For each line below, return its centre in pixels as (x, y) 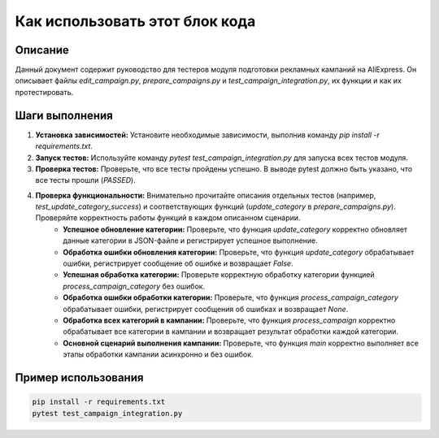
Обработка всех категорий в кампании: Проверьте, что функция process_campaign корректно (229, 320)
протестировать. (44, 92)
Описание (42, 50)
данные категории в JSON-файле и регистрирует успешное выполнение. (191, 241)
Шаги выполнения (64, 115)
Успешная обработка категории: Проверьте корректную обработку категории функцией (219, 275)
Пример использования (79, 377)
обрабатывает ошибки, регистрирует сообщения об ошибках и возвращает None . (206, 309)
